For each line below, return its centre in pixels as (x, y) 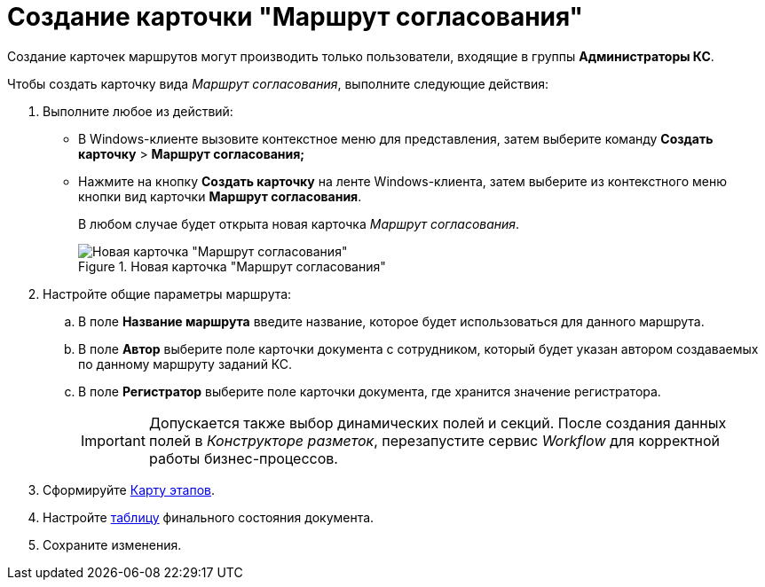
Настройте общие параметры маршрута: (167, 293)
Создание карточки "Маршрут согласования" (296, 17)
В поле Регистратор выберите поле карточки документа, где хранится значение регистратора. (370, 391)
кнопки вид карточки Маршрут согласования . (220, 196)
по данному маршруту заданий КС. (185, 364)
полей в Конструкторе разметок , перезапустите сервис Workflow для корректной (434, 440)
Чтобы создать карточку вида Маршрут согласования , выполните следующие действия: (278, 83)
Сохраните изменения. (112, 544)
